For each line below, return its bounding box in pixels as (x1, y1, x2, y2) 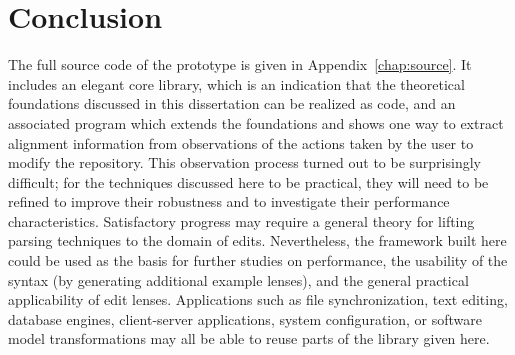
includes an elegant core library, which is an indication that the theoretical (8, 73, 465, 94)
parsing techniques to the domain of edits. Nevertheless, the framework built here (8, 230, 507, 251)
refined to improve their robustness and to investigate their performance (8, 191, 450, 212)
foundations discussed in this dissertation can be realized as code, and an (8, 93, 456, 114)
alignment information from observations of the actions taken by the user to (8, 132, 474, 153)
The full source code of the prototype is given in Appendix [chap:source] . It (8, 54, 472, 75)
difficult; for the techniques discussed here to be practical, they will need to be (8, 171, 489, 192)
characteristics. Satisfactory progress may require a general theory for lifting (8, 210, 475, 231)
